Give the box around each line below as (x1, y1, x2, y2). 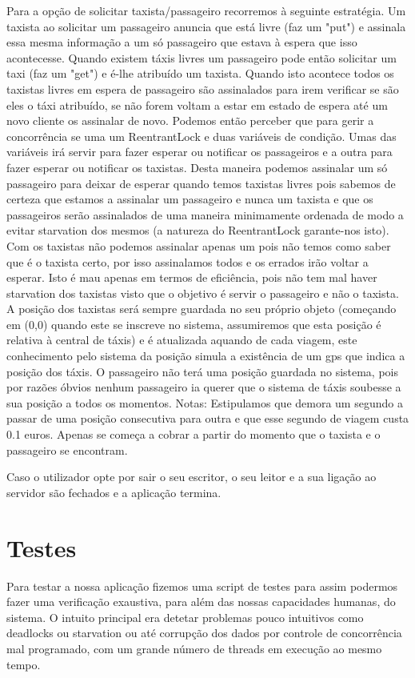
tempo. (6, 656, 41, 672)
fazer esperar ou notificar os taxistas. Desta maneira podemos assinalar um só (6, 158, 388, 175)
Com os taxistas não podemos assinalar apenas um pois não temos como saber (6, 237, 391, 254)
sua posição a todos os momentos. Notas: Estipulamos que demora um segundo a (6, 394, 403, 411)
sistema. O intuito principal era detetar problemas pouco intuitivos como (6, 608, 364, 625)
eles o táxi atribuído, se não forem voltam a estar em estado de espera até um (6, 96, 388, 113)
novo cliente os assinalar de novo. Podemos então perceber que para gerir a (6, 112, 374, 129)
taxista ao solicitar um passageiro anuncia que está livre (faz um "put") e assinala (6, 18, 406, 34)
